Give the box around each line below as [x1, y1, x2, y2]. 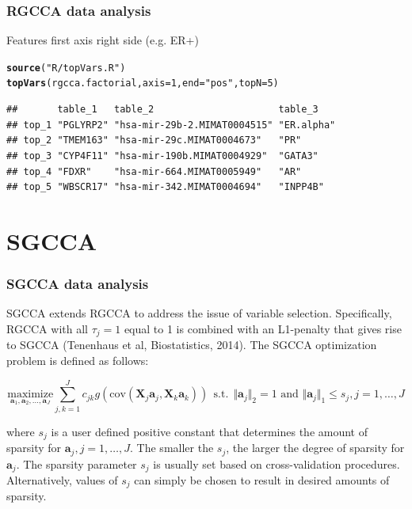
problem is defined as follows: [6, 351, 149, 368]
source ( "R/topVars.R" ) [6, 62, 126, 74]
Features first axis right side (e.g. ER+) [6, 32, 199, 48]
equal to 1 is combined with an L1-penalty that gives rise [124, 320, 402, 336]
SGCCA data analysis [6, 273, 149, 293]
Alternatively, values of [6, 472, 118, 488]
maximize [7, 389, 54, 401]
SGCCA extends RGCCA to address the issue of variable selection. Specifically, [6, 305, 392, 321]
